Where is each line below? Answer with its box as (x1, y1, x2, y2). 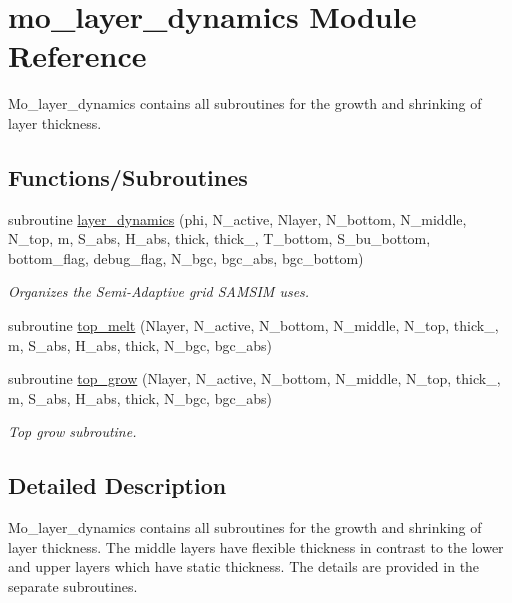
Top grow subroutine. (8, 421, 137, 442)
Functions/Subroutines (8, 161, 248, 192)
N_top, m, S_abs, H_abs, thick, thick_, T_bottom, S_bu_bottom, (8, 228, 431, 249)
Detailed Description (8, 470, 227, 501)
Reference (8, 35, 147, 76)
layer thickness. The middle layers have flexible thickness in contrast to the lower (8, 536, 504, 557)
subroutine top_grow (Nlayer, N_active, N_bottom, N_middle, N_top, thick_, (8, 368, 501, 389)
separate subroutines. (8, 576, 138, 597)
